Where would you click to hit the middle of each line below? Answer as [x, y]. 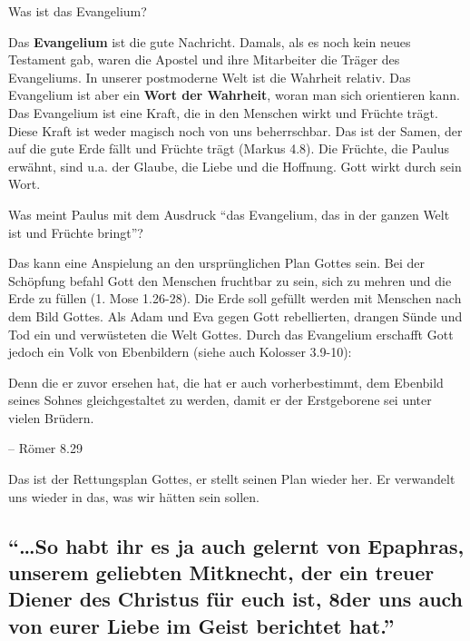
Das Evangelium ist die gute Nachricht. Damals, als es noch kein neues [210, 41]
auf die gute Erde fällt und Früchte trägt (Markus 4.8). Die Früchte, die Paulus [229, 148]
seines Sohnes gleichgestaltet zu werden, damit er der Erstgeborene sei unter [220, 400]
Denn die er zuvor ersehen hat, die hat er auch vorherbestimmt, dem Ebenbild [226, 382]
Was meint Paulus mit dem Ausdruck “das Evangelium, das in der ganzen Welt [229, 214]
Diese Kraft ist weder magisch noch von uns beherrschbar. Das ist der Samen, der [235, 130]
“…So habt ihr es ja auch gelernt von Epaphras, [236, 545]
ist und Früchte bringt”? [76, 232]
